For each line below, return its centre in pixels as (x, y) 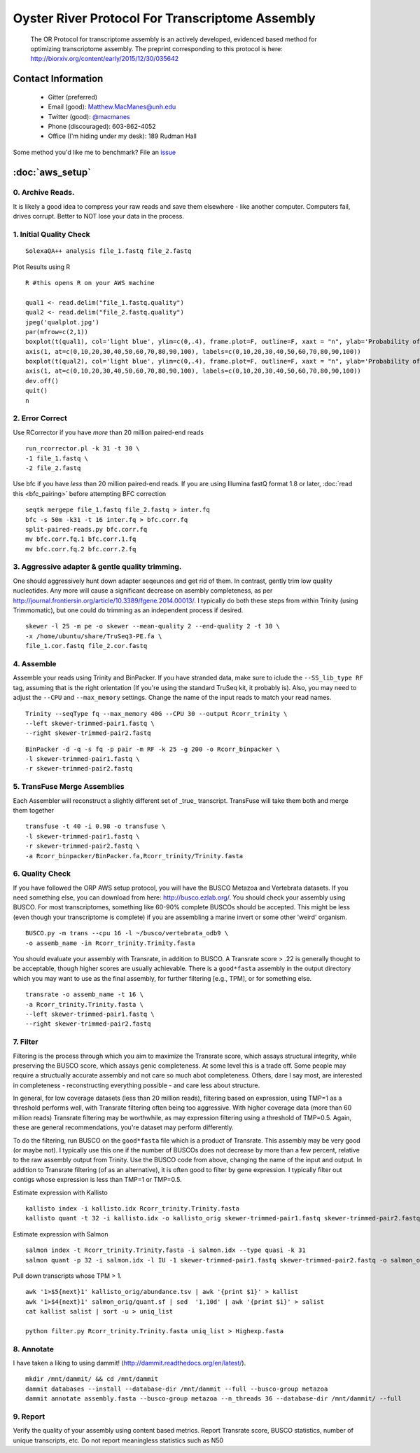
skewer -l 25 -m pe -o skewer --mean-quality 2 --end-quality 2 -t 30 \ (153, 626)
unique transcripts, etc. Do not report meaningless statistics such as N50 (118, 1440)
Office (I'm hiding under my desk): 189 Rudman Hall (122, 136)
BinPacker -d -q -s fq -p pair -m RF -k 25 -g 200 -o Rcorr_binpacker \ (153, 749)
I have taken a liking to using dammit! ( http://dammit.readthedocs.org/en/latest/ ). (129, 1363)
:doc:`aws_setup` (52, 172)
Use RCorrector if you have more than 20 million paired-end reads (108, 432)
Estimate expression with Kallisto (60, 1192)
